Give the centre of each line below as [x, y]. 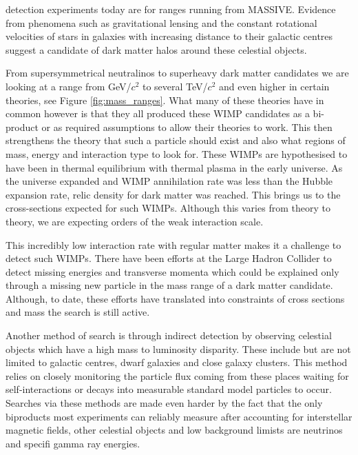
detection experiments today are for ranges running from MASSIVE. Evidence [171, 9]
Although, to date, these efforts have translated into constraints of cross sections [175, 298]
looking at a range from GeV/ [69, 86]
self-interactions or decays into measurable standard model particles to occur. [169, 389]
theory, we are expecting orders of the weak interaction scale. [135, 221]
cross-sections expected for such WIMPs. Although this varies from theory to [168, 208]
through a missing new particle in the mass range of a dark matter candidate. [169, 285]
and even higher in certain [274, 86]
